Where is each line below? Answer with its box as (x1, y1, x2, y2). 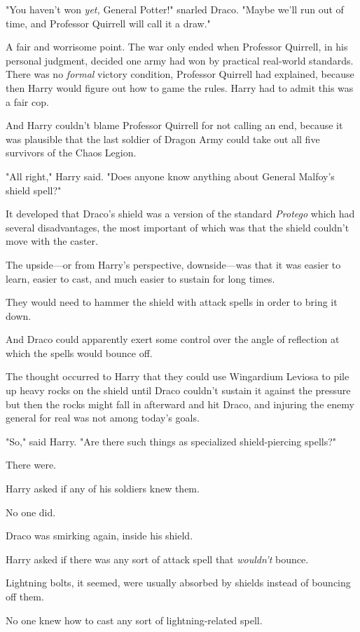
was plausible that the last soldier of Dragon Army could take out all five (6, 131, 320, 146)
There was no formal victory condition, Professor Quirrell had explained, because (6, 67, 354, 81)
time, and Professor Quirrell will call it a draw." (6, 15, 211, 30)
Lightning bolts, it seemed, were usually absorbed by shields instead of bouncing (6, 575, 351, 590)
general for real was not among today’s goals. (6, 410, 200, 425)
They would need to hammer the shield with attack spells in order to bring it (6, 295, 338, 309)
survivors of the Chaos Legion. (6, 145, 137, 160)
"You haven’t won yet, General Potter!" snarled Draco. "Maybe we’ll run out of (6, 2, 344, 16)
